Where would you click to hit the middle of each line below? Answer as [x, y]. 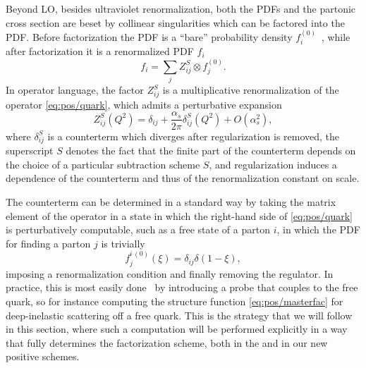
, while [336, 37]
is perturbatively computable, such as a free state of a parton [138, 229]
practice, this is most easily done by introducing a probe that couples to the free [182, 287]
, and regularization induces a [273, 164]
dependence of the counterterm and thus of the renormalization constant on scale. [183, 178]
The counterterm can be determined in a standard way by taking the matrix [171, 202]
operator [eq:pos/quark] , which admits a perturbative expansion [144, 104]
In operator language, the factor [75, 90]
